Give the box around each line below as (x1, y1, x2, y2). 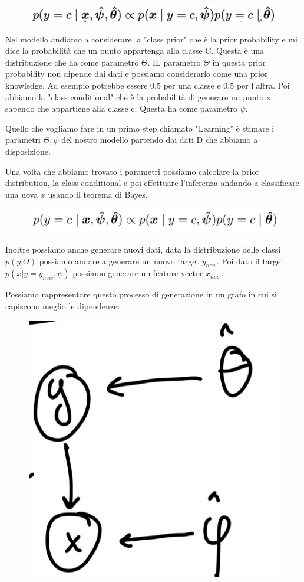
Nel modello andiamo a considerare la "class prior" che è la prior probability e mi (5, 32, 298, 45)
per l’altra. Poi (236, 79, 290, 91)
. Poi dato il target (216, 254, 284, 267)
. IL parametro (147, 55, 201, 68)
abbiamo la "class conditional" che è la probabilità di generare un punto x (5, 90, 271, 103)
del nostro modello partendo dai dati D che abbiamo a (61, 133, 258, 146)
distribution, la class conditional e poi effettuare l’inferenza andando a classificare (5, 176, 299, 189)
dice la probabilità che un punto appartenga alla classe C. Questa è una (5, 44, 264, 57)
